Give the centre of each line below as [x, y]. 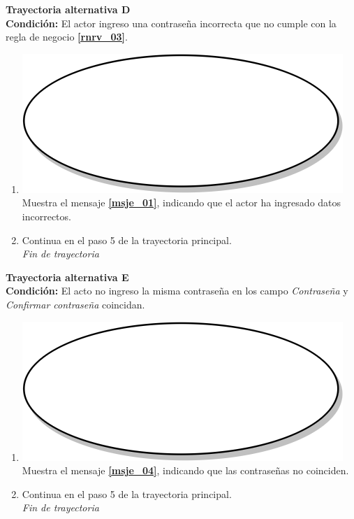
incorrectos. [46, 216]
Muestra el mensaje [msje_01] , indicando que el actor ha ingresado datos [182, 202]
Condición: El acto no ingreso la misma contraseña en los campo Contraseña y [177, 291]
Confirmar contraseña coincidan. [75, 304]
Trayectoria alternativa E [67, 277]
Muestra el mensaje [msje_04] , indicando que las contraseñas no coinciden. [185, 470]
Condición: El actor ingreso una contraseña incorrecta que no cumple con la [171, 23]
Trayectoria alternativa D [68, 9]
